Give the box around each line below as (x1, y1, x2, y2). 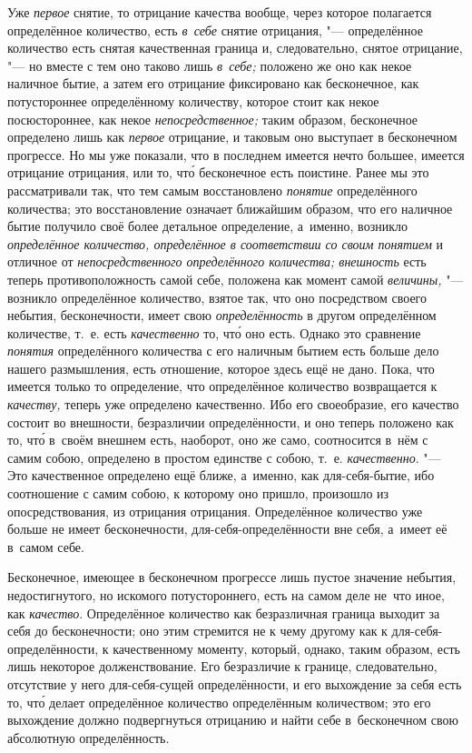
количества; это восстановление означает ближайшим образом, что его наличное (7, 198, 453, 217)
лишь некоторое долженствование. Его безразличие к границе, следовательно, (7, 657, 438, 676)
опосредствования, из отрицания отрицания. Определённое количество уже (7, 501, 423, 520)
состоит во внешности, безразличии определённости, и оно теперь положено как (7, 412, 454, 431)
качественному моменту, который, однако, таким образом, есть (113, 638, 460, 658)
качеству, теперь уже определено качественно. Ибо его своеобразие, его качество (7, 395, 459, 414)
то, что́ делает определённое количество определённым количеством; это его (7, 692, 431, 711)
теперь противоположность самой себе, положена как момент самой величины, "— (7, 269, 464, 288)
